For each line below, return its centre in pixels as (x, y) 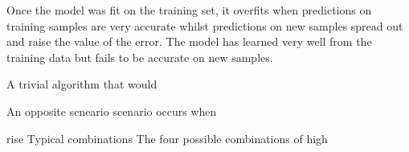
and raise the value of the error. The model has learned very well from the (189, 41)
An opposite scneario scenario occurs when (112, 111)
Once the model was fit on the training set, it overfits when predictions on (189, 10)
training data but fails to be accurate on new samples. (140, 57)
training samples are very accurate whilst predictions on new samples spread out (205, 25)
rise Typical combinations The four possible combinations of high (167, 138)
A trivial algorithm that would (82, 84)
